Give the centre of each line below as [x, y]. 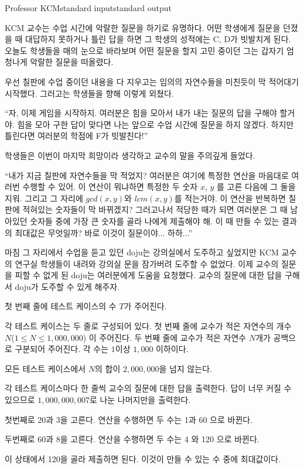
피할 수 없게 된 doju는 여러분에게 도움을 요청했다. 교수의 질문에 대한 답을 [148, 275]
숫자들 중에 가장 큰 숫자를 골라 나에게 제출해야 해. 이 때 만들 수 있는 [155, 221]
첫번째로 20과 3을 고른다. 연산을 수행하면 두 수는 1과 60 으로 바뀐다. [129, 419]
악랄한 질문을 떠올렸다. [72, 62]
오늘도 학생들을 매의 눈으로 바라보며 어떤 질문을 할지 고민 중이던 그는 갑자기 [144, 50]
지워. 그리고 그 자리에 [44, 198]
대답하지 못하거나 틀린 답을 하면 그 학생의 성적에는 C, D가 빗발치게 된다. [158, 39]
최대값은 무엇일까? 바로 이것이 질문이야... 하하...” [104, 232]
